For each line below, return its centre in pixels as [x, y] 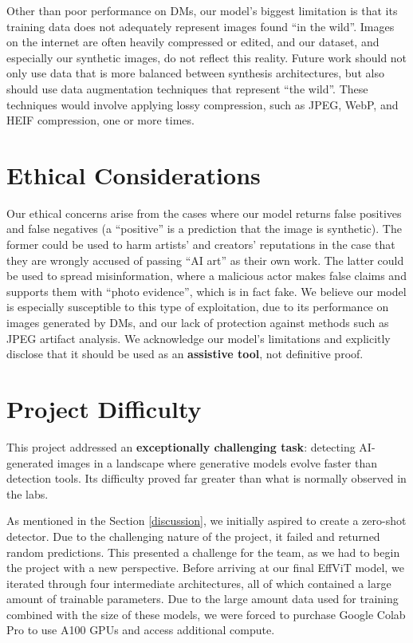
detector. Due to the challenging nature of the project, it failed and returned [193, 536]
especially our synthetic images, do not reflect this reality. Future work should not [207, 57]
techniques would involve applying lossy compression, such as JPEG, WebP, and [203, 104]
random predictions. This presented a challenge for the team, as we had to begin [203, 552]
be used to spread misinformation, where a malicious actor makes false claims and [206, 276]
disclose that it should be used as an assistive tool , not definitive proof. [185, 354]
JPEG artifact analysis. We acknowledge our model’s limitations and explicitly [199, 338]
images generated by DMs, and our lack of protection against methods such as [198, 323]
